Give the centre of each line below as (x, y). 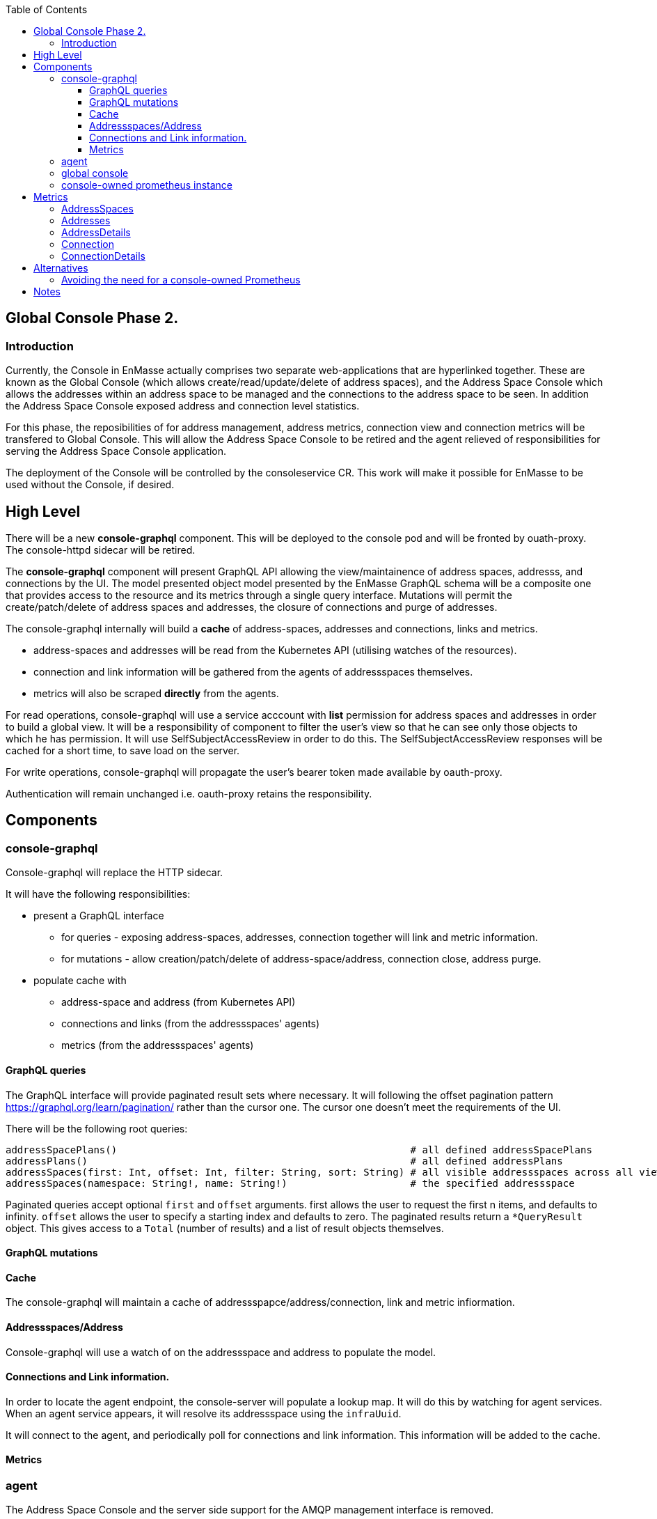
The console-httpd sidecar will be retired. (101, 550)
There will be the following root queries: (97, 1128)
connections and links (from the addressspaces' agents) (191, 1024)
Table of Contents (47, 9)
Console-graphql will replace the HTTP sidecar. (114, 873)
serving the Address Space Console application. (116, 451)
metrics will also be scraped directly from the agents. (156, 694)
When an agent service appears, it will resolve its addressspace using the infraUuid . (204, 1413)
